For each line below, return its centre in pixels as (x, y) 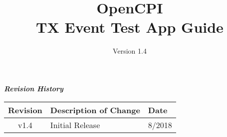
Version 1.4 (130, 51)
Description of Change (95, 110)
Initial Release (75, 125)
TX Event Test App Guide (130, 27)
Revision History (34, 88)
